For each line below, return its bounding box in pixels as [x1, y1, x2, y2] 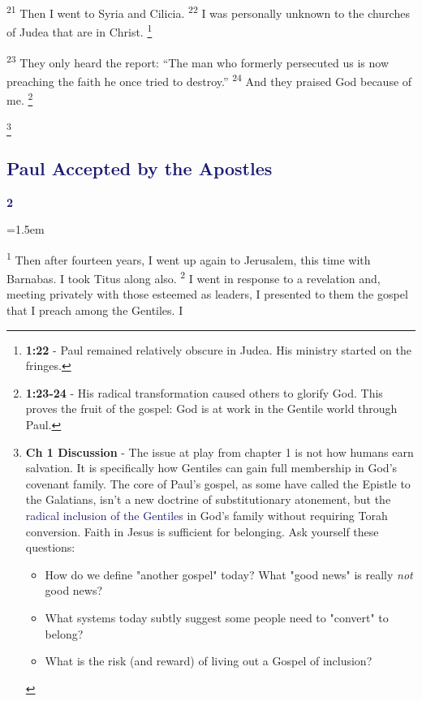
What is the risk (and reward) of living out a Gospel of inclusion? [45, 652, 372, 669]
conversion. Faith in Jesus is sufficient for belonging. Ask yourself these [25, 523, 379, 540]
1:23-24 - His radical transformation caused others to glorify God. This [25, 384, 383, 401]
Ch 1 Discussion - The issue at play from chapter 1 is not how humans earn [25, 443, 414, 460]
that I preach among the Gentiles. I [6, 302, 183, 319]
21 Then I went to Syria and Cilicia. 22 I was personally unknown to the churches [6, 2, 410, 21]
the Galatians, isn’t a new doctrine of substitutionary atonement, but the [25, 491, 391, 508]
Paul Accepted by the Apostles [6, 155, 273, 180]
